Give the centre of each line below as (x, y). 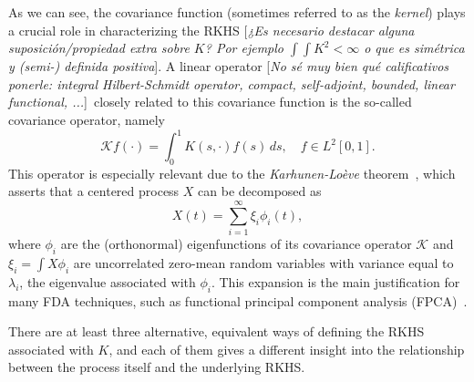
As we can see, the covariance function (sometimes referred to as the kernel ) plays (237, 12)
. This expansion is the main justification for (335, 281)
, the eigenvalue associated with (108, 281)
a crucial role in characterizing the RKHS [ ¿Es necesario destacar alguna (211, 30)
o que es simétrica (414, 48)
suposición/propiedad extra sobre (99, 48)
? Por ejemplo (244, 48)
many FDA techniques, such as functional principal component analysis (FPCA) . (238, 300)
